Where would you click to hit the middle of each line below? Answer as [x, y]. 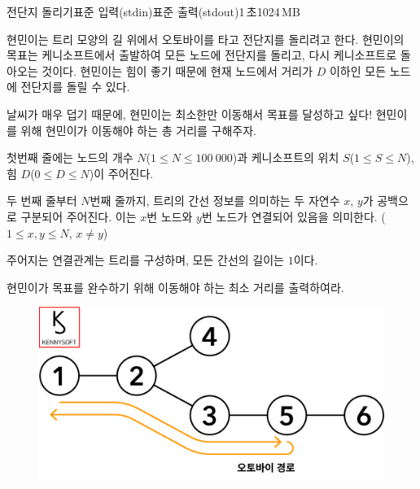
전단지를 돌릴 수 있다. [75, 87]
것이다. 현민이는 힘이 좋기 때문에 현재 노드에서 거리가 [177, 70]
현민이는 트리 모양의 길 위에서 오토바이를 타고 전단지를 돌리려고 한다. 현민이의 [206, 39]
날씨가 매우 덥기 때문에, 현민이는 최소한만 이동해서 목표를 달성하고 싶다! [190, 114]
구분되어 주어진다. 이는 [79, 216]
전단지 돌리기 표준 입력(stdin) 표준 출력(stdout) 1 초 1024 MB [153, 11]
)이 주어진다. [121, 173]
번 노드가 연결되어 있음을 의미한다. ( [293, 216]
